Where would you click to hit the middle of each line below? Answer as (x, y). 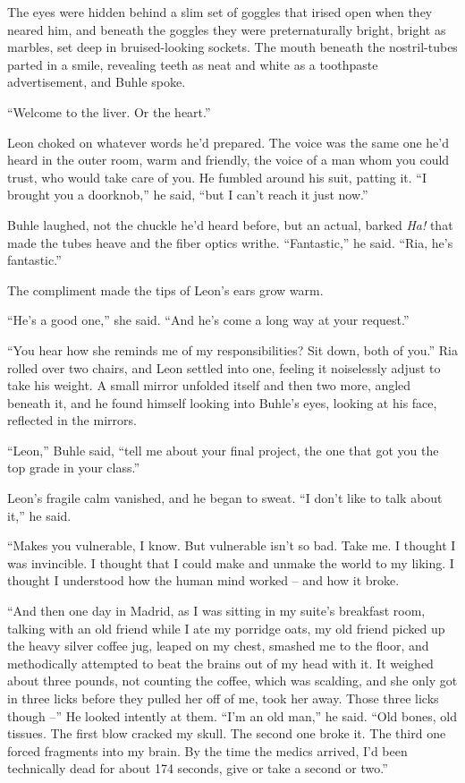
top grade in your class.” (74, 468)
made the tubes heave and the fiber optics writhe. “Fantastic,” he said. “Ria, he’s (230, 242)
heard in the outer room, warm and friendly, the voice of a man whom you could (228, 160)
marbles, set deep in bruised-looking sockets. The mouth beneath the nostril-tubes (232, 47)
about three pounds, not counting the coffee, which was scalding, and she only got (232, 681)
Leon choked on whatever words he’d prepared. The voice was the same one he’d (228, 142)
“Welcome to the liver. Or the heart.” (109, 111)
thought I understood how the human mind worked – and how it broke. (203, 580)
